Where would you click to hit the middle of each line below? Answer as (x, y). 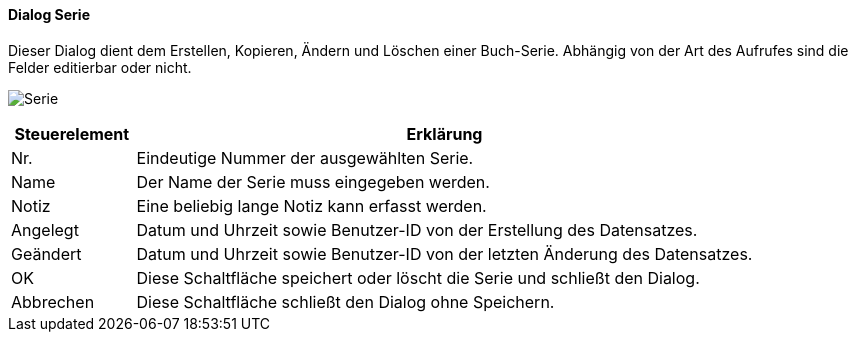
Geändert (46, 253)
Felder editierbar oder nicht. (100, 67)
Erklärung (444, 133)
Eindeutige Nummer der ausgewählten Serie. (305, 157)
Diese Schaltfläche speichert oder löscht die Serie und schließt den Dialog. (418, 277)
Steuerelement (72, 133)
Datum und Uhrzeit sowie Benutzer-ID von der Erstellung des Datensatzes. (417, 229)
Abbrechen (53, 301)
